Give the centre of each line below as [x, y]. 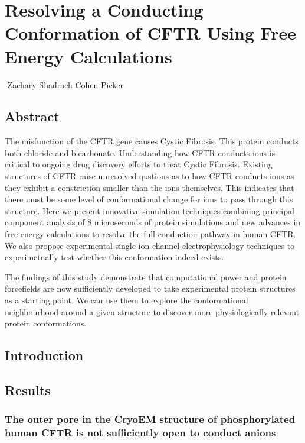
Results [28, 389]
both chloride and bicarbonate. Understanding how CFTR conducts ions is [140, 152]
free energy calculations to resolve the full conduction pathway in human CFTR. [150, 234]
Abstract [32, 116]
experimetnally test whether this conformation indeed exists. [114, 257]
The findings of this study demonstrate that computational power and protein [146, 277]
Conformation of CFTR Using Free [151, 33]
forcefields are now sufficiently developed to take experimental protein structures [150, 288]
